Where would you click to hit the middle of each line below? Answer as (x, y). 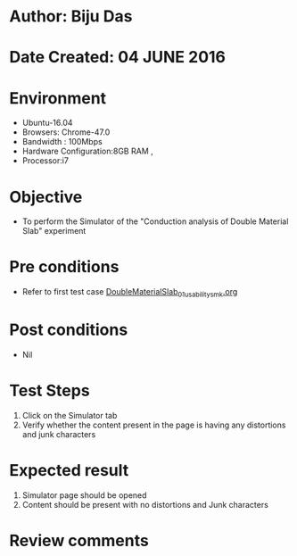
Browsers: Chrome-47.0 (66, 132)
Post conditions (69, 330)
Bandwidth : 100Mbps (62, 142)
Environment (58, 98)
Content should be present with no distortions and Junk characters (145, 504)
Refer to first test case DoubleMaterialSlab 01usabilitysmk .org (130, 293)
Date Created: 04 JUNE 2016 (117, 58)
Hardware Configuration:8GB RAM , (87, 151)
